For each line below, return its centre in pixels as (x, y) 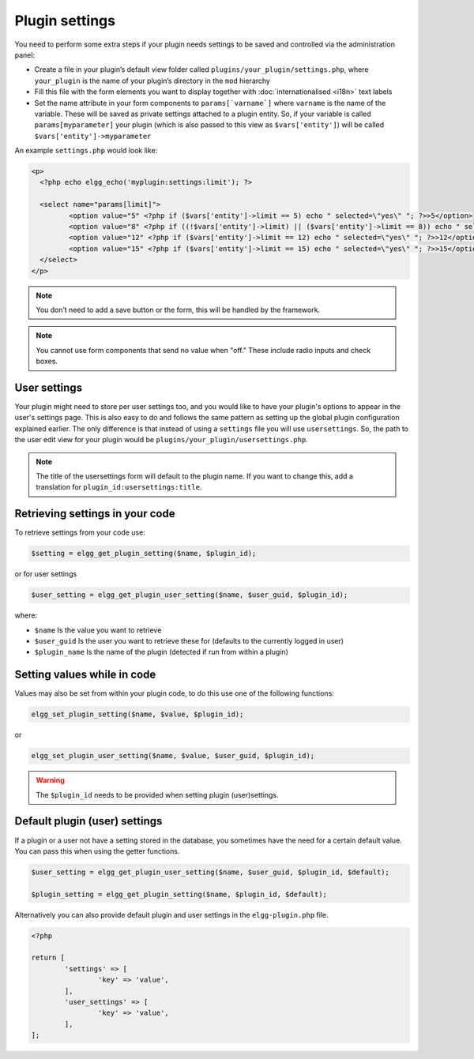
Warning (50, 780)
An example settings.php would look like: (86, 151)
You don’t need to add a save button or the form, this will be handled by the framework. (178, 310)
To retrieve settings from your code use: (80, 532)
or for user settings (46, 574)
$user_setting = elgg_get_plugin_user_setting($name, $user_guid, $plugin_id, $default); (211, 872)
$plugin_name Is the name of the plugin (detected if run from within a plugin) (161, 652)
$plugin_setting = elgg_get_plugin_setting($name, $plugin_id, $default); (179, 894)
